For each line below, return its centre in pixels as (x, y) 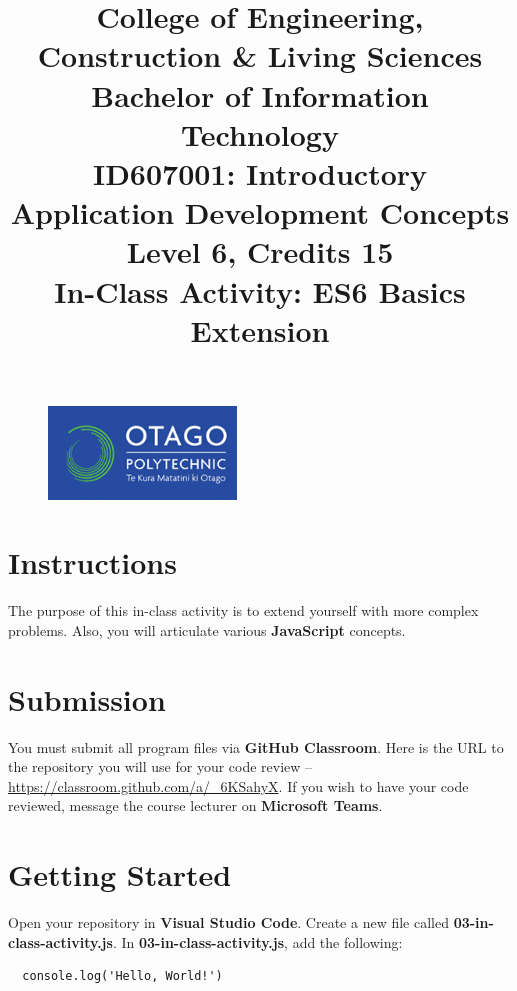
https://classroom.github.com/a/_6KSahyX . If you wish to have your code (238, 785)
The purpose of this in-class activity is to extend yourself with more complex (243, 610)
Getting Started (120, 874)
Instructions (92, 562)
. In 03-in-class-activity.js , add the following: (257, 941)
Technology (260, 133)
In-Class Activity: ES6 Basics (260, 290)
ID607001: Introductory (260, 172)
